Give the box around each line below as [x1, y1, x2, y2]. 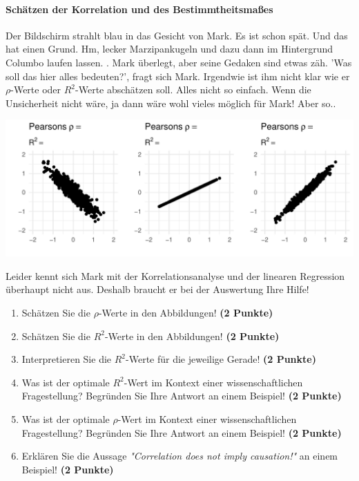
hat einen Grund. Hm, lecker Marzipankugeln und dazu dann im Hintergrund [6, 41, 333, 56]
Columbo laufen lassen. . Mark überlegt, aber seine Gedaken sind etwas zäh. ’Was [6, 55, 352, 69]
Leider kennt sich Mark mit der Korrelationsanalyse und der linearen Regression [6, 268, 345, 283]
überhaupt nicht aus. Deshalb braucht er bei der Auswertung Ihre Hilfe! [6, 282, 309, 296]
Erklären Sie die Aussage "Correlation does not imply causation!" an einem [21, 449, 338, 463]
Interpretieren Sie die [21, 352, 112, 366]
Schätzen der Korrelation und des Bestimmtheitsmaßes [6, 1, 273, 16]
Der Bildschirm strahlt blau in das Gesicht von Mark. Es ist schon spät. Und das [6, 28, 348, 42]
